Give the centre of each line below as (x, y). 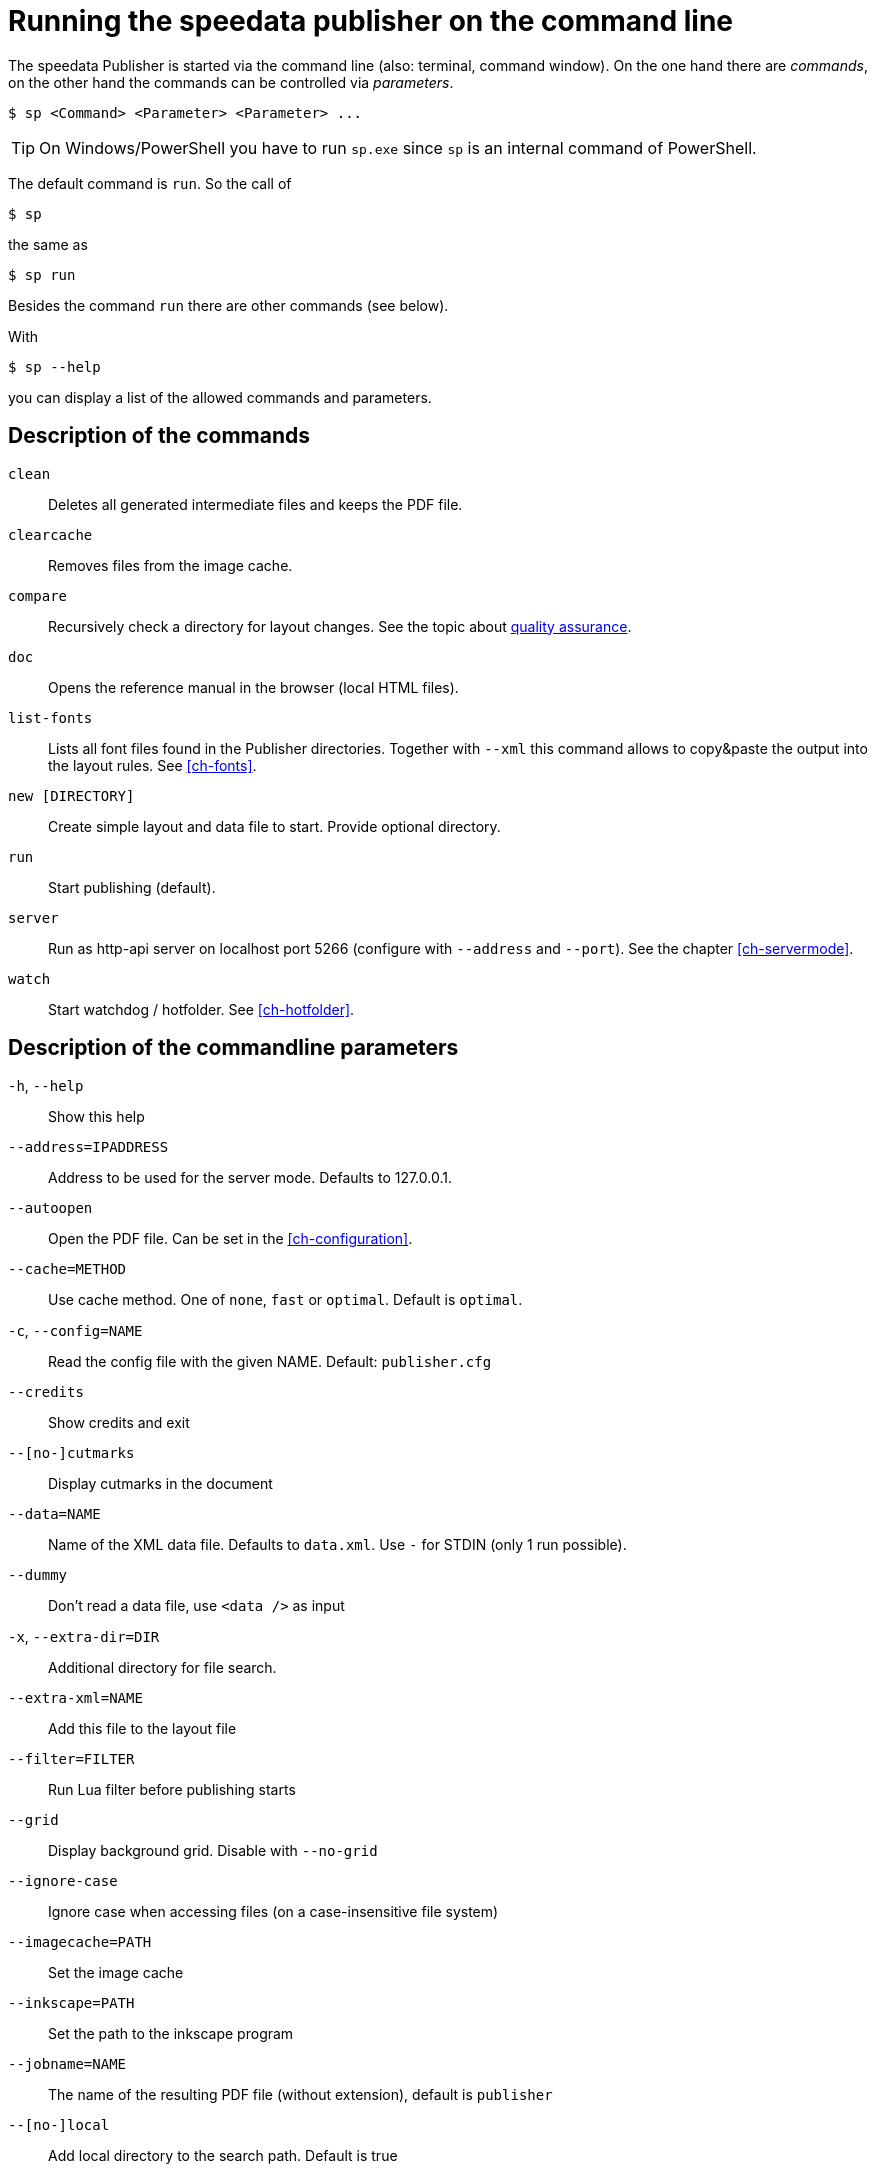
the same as (48, 244)
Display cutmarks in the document (160, 1484)
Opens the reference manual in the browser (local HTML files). (253, 687)
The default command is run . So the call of (150, 183)
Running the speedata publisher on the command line (371, 21)
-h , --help (46, 1086)
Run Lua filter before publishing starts (172, 1790)
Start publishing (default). (132, 887)
